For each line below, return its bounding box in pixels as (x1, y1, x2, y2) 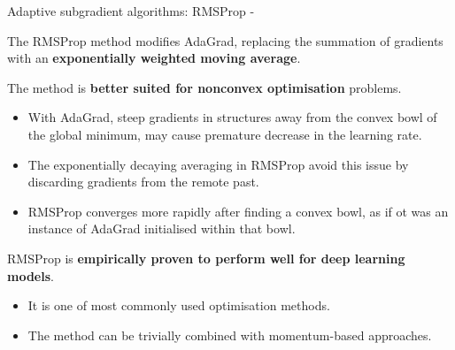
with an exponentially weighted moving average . (7, 49, 301, 67)
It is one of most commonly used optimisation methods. (27, 296, 330, 315)
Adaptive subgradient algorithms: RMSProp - (7, 2, 255, 19)
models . (7, 266, 54, 285)
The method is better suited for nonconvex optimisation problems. (7, 78, 402, 96)
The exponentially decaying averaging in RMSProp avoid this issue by (27, 155, 409, 173)
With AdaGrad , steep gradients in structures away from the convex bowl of (27, 108, 437, 126)
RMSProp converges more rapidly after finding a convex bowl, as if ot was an (27, 202, 449, 220)
